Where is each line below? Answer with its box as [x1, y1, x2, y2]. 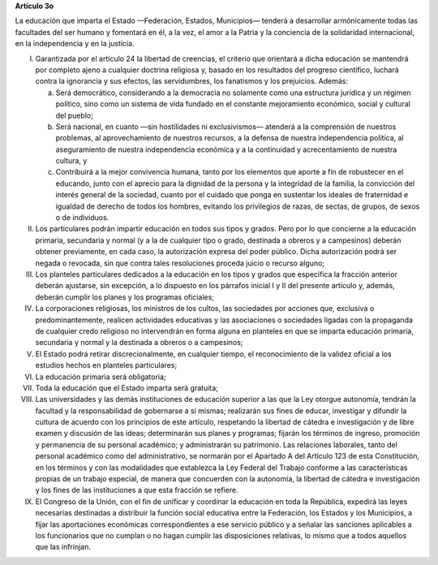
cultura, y [55, 156, 88, 166]
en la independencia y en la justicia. [15, 39, 135, 49]
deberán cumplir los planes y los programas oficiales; [35, 292, 215, 302]
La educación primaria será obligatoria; [35, 372, 166, 382]
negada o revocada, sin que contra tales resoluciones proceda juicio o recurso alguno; [35, 258, 324, 268]
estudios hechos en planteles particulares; [35, 360, 178, 370]
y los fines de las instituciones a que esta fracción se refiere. [35, 485, 238, 495]
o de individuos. [55, 213, 109, 222]
